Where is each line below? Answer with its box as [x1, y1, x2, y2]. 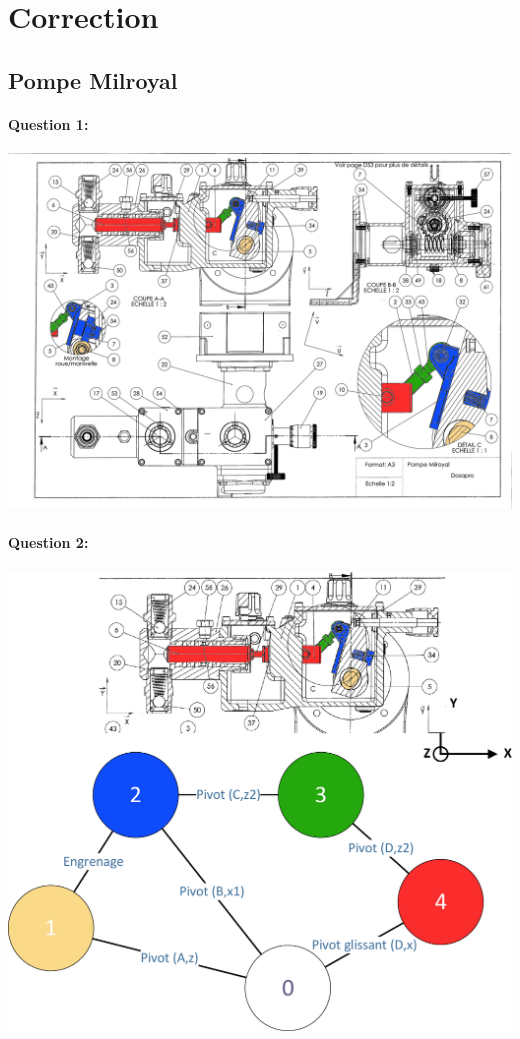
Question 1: [8, 113, 89, 134]
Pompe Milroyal [8, 64, 178, 95]
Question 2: [8, 532, 89, 553]
